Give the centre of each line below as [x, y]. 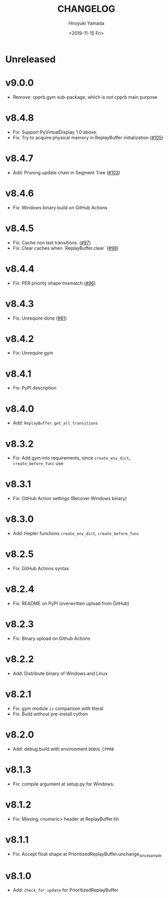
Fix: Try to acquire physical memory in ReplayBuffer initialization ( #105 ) [88, 137]
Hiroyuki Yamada [86, 23]
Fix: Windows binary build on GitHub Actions [60, 207]
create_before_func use [38, 464]
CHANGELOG [86, 9]
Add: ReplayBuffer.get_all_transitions [55, 423]
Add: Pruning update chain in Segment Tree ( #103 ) [67, 172]
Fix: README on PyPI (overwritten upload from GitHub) [71, 603]
